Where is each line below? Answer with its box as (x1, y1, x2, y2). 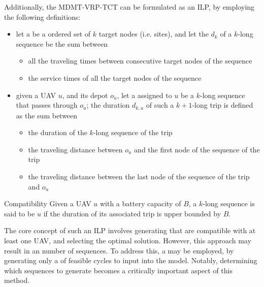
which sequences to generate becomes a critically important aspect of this (4, 265, 233, 275)
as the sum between (16, 110, 78, 120)
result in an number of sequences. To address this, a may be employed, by (4, 245, 234, 256)
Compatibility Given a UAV (4, 198, 91, 209)
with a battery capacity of (100, 198, 181, 209)
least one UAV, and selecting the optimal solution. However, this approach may (4, 235, 251, 245)
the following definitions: (4, 11, 81, 22)
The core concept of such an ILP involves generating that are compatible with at (4, 225, 256, 236)
